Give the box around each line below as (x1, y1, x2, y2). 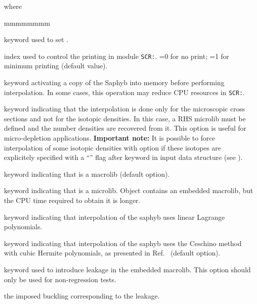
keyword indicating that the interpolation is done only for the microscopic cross (4, 103, 245, 114)
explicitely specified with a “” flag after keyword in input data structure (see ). (4, 152, 243, 162)
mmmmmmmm (4, 17, 50, 28)
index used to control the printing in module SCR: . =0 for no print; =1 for (4, 51, 229, 61)
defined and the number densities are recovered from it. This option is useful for (4, 123, 247, 133)
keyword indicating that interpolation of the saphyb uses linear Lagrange (4, 211, 225, 222)
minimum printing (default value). (4, 60, 108, 71)
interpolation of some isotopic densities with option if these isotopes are (4, 142, 221, 152)
